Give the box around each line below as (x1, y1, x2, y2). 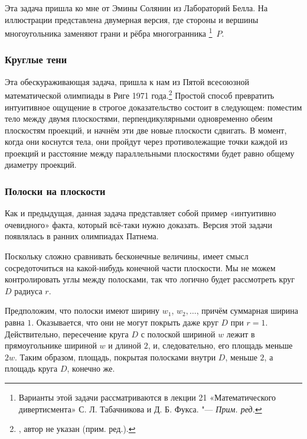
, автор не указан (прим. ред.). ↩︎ (18, 422, 136, 435)
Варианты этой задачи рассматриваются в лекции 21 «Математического (18, 391, 276, 403)
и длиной (108, 339, 141, 352)
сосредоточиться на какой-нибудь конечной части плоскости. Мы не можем (5, 261, 276, 274)
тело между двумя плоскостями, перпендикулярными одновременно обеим (5, 112, 273, 125)
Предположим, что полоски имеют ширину (5, 304, 160, 317)
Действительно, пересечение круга (5, 327, 129, 340)
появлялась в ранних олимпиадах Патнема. (5, 230, 159, 242)
